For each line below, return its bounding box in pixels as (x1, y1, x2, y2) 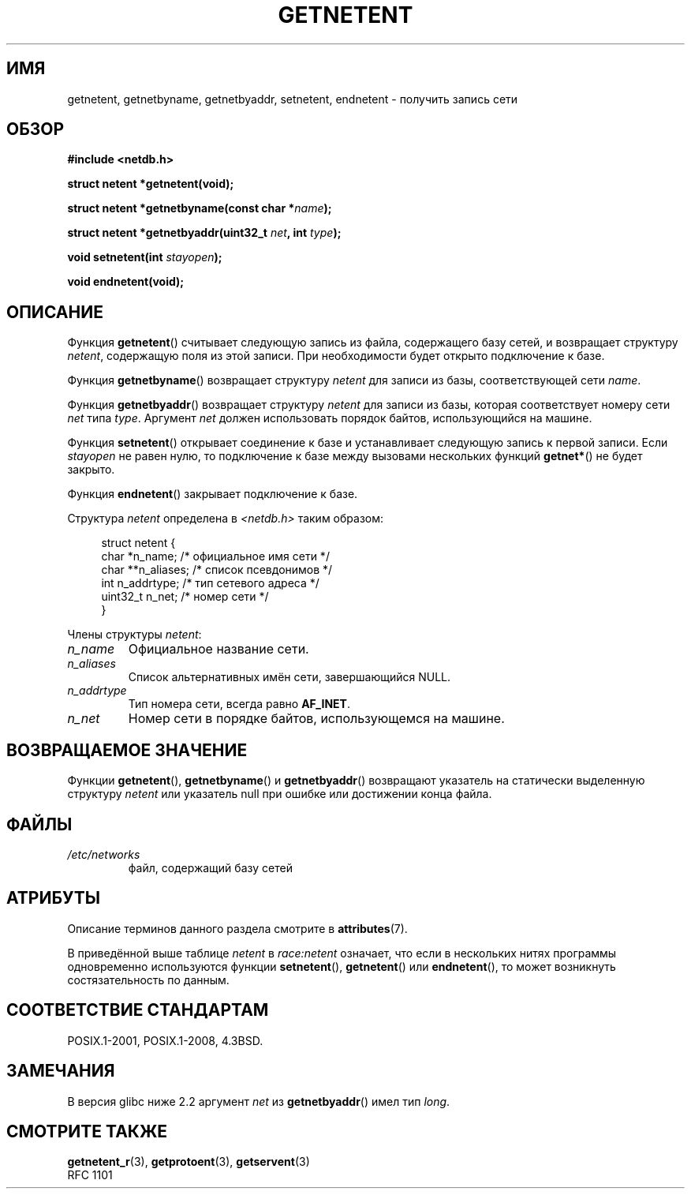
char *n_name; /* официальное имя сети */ (101, 549, 330, 564)
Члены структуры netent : (67, 627, 202, 642)
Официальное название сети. (128, 641, 309, 657)
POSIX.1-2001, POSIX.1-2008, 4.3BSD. (67, 1033, 263, 1047)
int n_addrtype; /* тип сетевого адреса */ (101, 576, 319, 590)
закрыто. (67, 463, 115, 477)
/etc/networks (67, 847, 140, 861)
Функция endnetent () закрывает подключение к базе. (67, 487, 358, 501)
